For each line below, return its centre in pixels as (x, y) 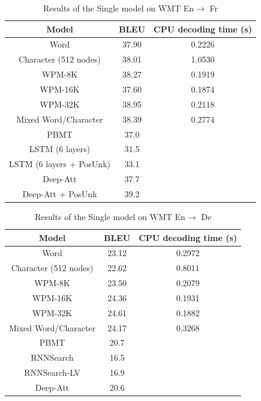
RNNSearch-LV (52, 372)
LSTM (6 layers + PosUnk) (60, 164)
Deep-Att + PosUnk (60, 193)
